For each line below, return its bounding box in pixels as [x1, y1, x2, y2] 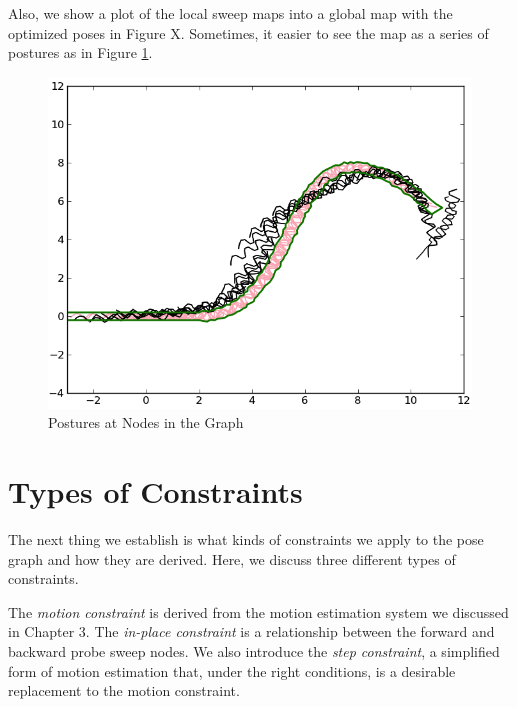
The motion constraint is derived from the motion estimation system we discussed [8, 601, 509, 622]
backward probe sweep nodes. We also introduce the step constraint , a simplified [8, 640, 500, 661]
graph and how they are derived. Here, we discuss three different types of [8, 548, 456, 569]
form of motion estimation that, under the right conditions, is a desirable [8, 660, 456, 681]
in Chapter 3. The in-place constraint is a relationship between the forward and [8, 621, 495, 642]
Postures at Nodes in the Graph [48, 412, 244, 433]
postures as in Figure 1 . [8, 42, 153, 63]
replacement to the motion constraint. [8, 680, 240, 701]
